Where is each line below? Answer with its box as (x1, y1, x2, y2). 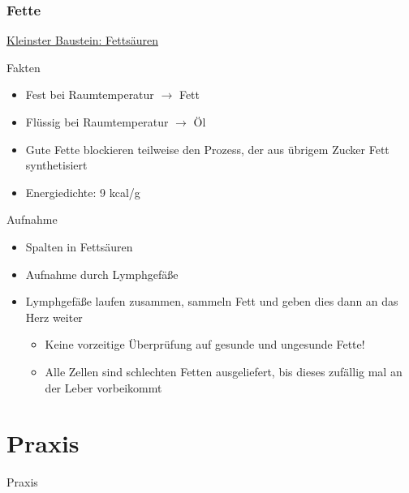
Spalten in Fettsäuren (25, 238, 133, 255)
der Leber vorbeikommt (45, 379, 162, 396)
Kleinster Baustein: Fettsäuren (6, 32, 158, 49)
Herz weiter (25, 308, 83, 325)
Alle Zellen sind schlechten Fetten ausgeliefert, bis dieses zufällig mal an (45, 362, 403, 379)
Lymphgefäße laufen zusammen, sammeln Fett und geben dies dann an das (25, 293, 398, 310)
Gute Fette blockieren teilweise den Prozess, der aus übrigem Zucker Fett (25, 140, 390, 157)
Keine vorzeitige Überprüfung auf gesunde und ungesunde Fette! (45, 336, 365, 353)
